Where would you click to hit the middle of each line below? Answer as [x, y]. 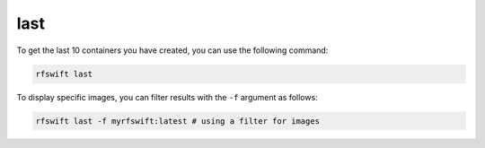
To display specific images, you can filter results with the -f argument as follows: [167, 97]
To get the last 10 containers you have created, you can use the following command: [172, 50]
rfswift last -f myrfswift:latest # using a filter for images [178, 121]
